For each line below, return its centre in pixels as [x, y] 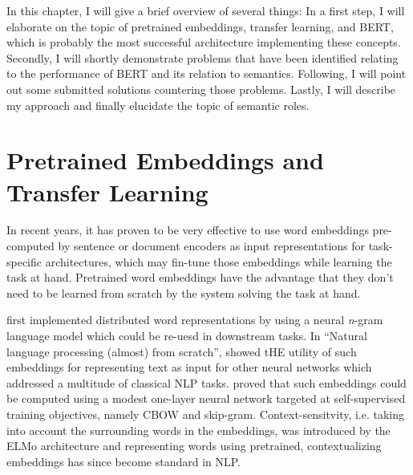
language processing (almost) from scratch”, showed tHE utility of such [182, 351]
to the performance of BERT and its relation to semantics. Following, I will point [206, 73]
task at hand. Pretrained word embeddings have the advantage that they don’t [200, 277]
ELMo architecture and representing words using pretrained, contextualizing [194, 446]
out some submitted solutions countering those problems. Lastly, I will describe [201, 89]
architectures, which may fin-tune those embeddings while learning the [219, 261]
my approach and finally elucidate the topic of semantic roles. [158, 105]
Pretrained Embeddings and [165, 160]
